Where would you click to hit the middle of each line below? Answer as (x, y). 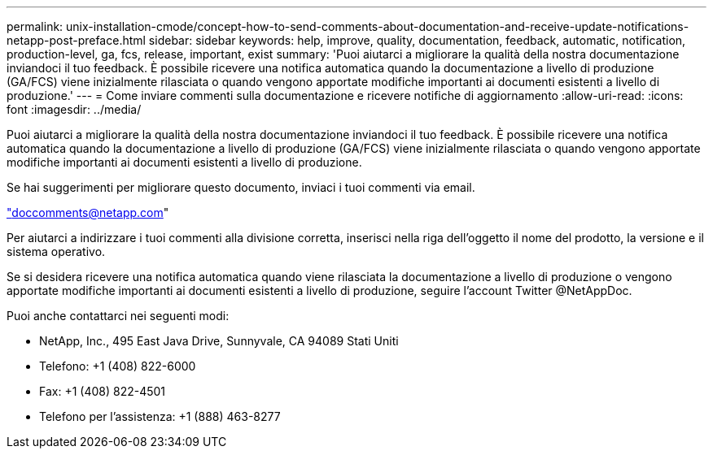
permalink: (35, 26)
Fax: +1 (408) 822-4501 (103, 391)
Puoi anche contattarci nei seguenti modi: (118, 316)
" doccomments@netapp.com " (88, 212)
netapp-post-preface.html (76, 40)
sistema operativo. (56, 251)
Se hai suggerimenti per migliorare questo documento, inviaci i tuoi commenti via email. (241, 187)
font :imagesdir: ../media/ (74, 109)
